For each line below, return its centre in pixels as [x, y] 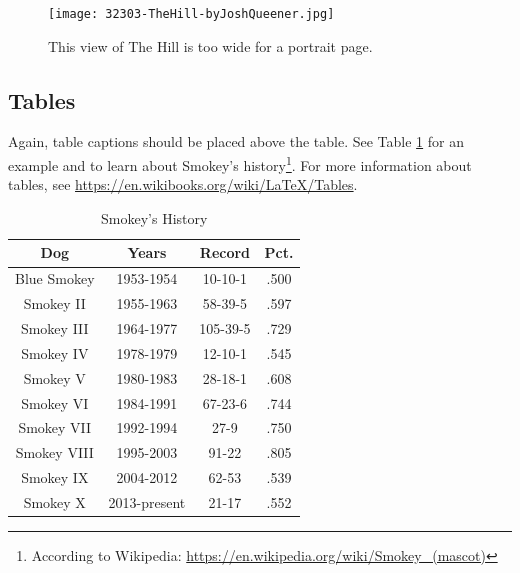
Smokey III [54, 328]
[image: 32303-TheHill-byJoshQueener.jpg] [191, 14]
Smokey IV [55, 352]
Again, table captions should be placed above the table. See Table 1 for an [236, 141]
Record [225, 252]
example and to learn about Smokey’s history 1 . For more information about [240, 163]
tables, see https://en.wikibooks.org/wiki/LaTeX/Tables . [183, 184]
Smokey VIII [54, 452]
